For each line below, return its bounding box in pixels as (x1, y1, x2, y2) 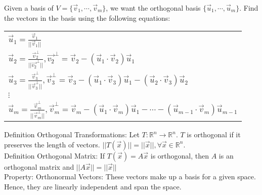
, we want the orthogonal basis (106, 3, 201, 13)
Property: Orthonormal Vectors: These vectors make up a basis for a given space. (4, 171, 256, 182)
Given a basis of (4, 3, 54, 13)
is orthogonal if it (187, 129, 241, 140)
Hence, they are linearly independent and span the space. (4, 181, 182, 191)
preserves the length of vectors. (4, 139, 100, 149)
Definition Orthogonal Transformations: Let (4, 129, 140, 140)
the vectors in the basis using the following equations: (4, 12, 170, 23)
